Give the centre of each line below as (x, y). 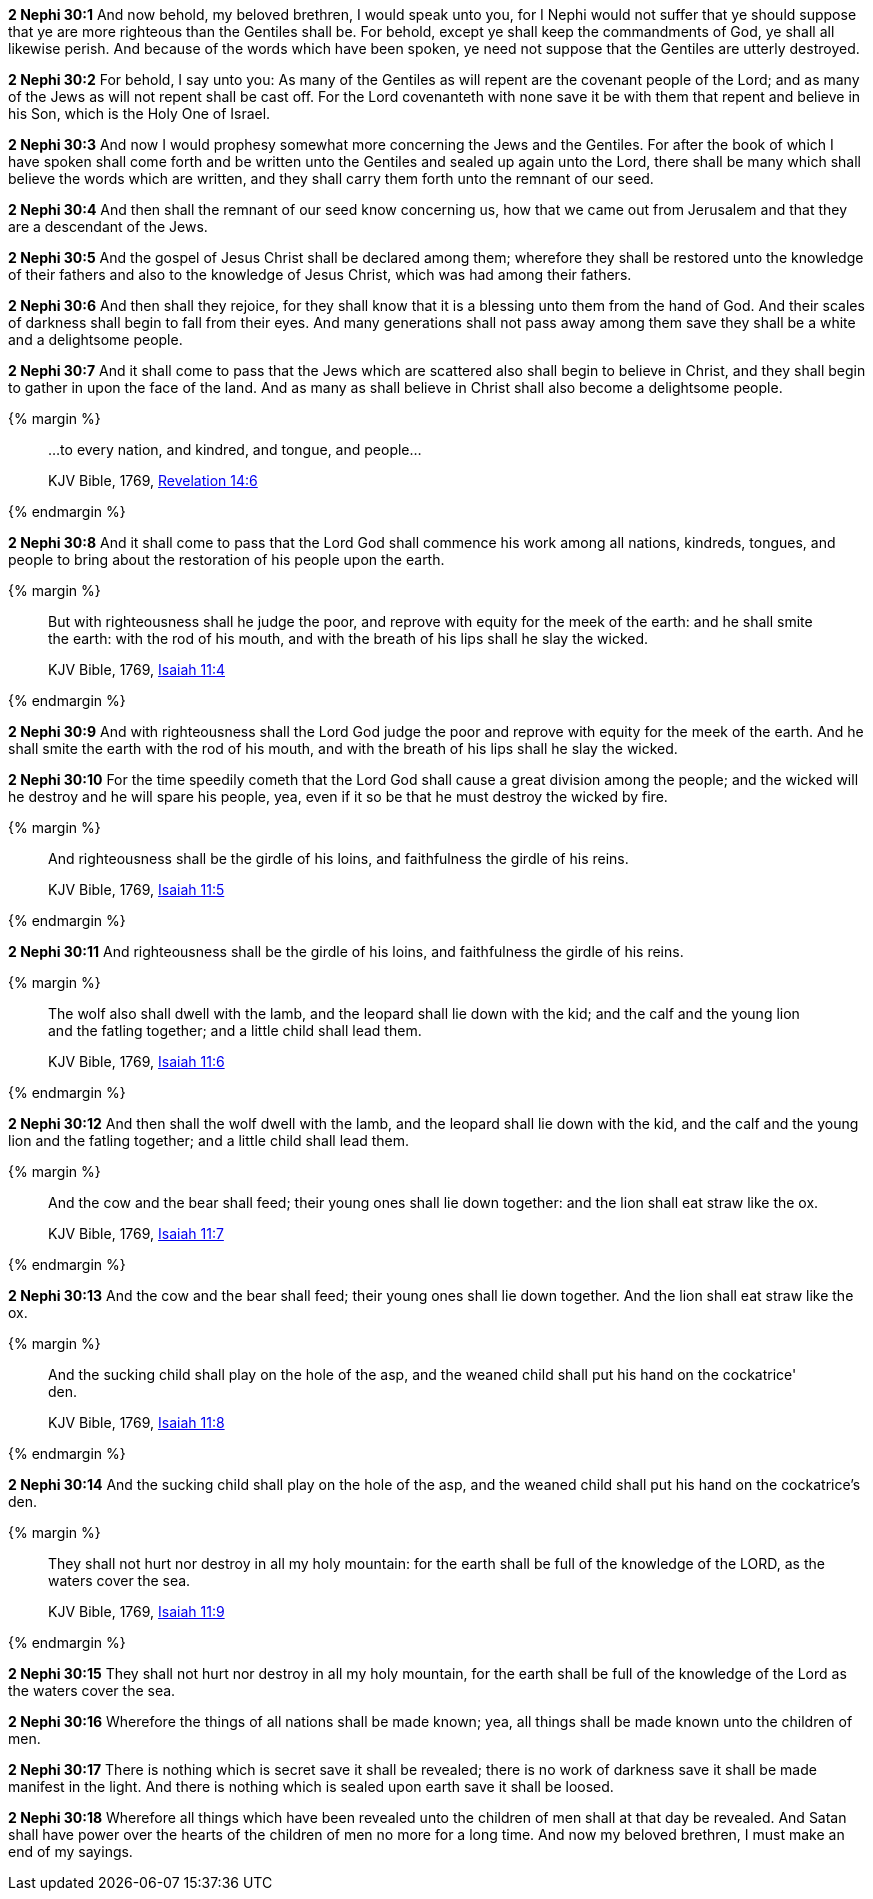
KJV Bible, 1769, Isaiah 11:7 (136, 1233)
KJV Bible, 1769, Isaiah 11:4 (136, 669)
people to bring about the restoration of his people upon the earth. (226, 559)
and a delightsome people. (95, 339)
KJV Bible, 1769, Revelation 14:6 (153, 480)
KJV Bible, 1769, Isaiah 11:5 (136, 889)
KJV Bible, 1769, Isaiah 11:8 (136, 1422)
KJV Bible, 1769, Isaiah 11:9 (136, 1611)
